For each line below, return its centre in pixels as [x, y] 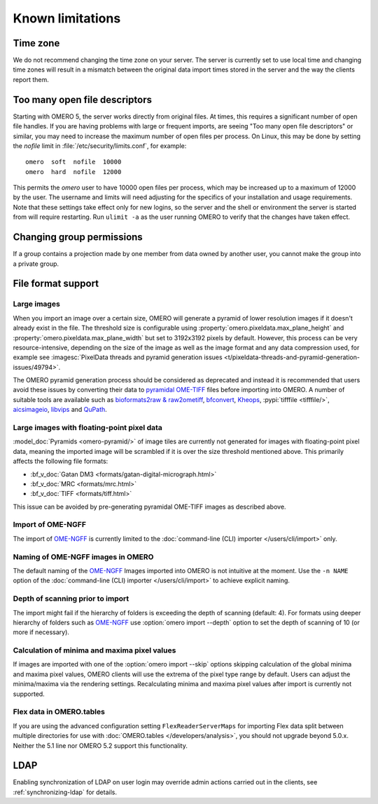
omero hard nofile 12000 [73, 172]
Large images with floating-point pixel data [87, 428]
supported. [29, 694]
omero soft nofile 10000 [73, 162]
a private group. [36, 264]
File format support [56, 284]
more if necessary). [41, 632]
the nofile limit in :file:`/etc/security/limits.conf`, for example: [100, 146]
